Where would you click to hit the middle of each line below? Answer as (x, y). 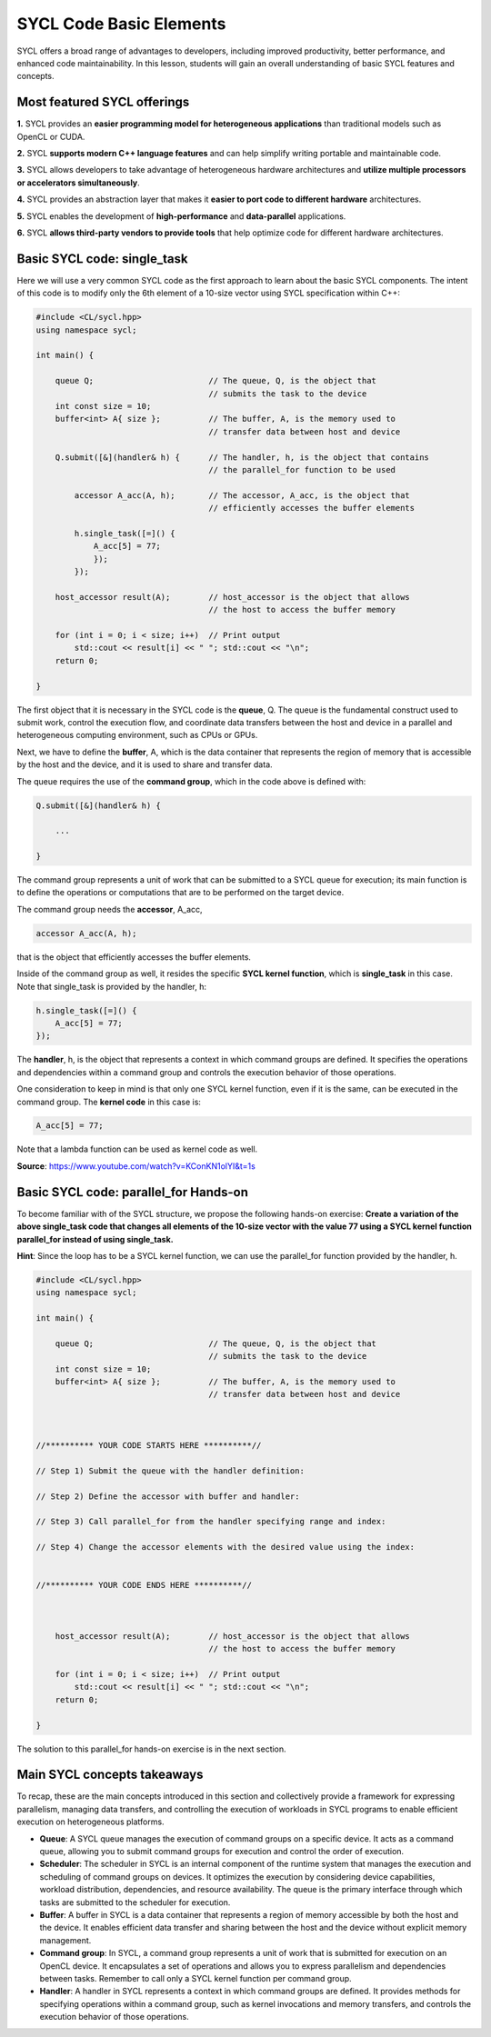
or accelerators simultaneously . (78, 183)
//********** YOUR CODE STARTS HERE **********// (149, 1445)
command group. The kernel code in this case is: (109, 1102)
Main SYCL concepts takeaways (110, 1775)
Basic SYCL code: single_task (102, 259)
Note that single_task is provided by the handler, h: (112, 986)
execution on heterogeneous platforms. (90, 1822)
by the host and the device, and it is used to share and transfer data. (145, 764)
